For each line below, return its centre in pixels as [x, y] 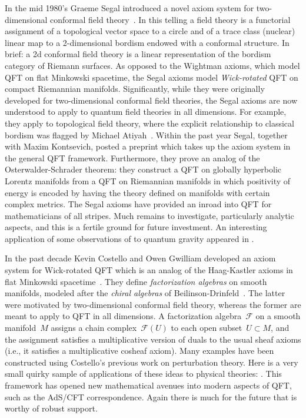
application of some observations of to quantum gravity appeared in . [129, 238]
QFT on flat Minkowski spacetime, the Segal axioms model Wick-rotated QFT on [152, 77]
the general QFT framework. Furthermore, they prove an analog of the [132, 157]
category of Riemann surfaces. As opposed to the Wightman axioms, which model [152, 65]
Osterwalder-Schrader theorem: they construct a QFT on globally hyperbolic [143, 169]
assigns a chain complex [94, 328]
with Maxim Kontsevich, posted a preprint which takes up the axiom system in [148, 146]
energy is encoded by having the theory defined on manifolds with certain [137, 192]
